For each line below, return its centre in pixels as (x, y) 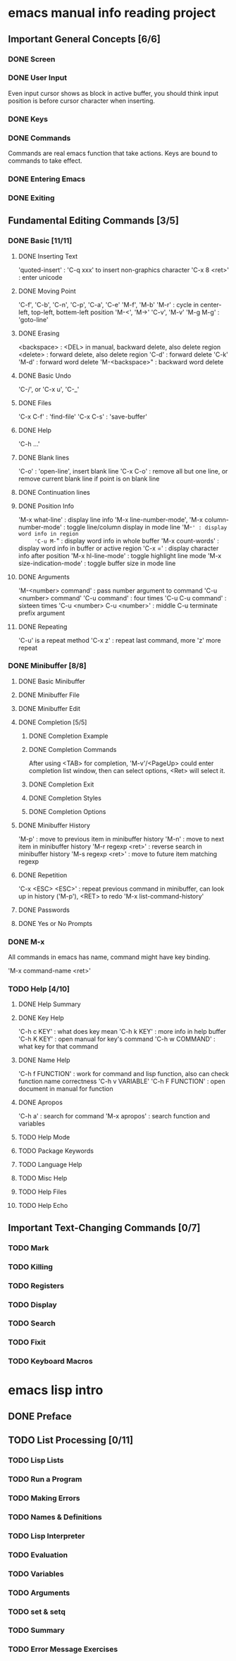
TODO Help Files (42, 1192)
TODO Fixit (27, 1342)
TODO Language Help (50, 1165)
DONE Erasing (39, 333)
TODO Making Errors (44, 1498)
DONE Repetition (43, 875)
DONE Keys (28, 119)
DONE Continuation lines (54, 492)
